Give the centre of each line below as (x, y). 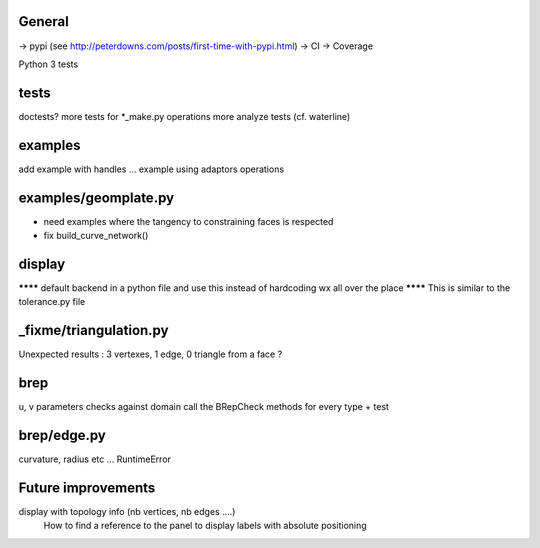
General (44, 21)
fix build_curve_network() (96, 236)
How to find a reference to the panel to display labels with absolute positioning (205, 526)
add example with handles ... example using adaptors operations (151, 169)
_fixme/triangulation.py (93, 330)
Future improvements (87, 487)
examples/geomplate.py (96, 197)
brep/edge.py (62, 435)
